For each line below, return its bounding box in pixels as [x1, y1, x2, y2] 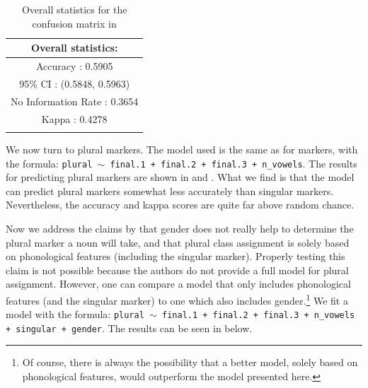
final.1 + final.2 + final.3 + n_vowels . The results [110, 155, 357, 170]
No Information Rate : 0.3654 [11, 93, 139, 108]
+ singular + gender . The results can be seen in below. [6, 320, 253, 335]
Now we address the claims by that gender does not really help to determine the [6, 221, 354, 235]
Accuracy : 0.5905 [35, 59, 113, 74]
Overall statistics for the [21, 2, 127, 16]
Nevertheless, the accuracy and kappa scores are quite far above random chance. [6, 197, 355, 212]
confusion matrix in [32, 16, 117, 30]
